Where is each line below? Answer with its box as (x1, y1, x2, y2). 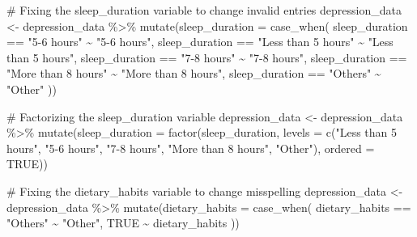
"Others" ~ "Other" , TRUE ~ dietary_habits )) (6, 214, 240, 231)
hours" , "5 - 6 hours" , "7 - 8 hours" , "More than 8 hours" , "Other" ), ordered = (6, 139, 375, 156)
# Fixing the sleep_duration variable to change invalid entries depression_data (6, 2, 402, 18)
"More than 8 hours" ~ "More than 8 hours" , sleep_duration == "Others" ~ (6, 65, 381, 82)
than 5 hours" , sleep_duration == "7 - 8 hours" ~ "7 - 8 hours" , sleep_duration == (6, 49, 407, 66)
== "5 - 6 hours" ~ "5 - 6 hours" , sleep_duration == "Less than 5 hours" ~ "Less (6, 33, 394, 50)
